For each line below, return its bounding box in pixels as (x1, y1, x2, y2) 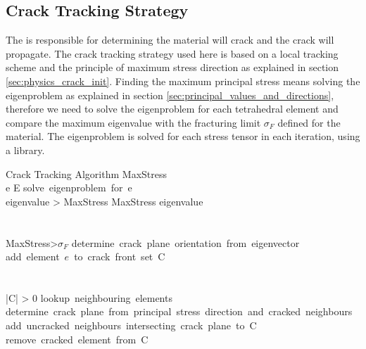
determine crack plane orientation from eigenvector (71, 235, 300, 250)
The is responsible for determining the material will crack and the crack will (6, 32, 334, 47)
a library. (6, 142, 45, 157)
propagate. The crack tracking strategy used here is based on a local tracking (6, 46, 339, 61)
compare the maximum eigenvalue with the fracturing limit (6, 115, 261, 129)
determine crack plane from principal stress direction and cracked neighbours (6, 304, 353, 319)
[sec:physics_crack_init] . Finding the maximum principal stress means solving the (6, 73, 360, 88)
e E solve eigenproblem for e (6, 180, 132, 195)
